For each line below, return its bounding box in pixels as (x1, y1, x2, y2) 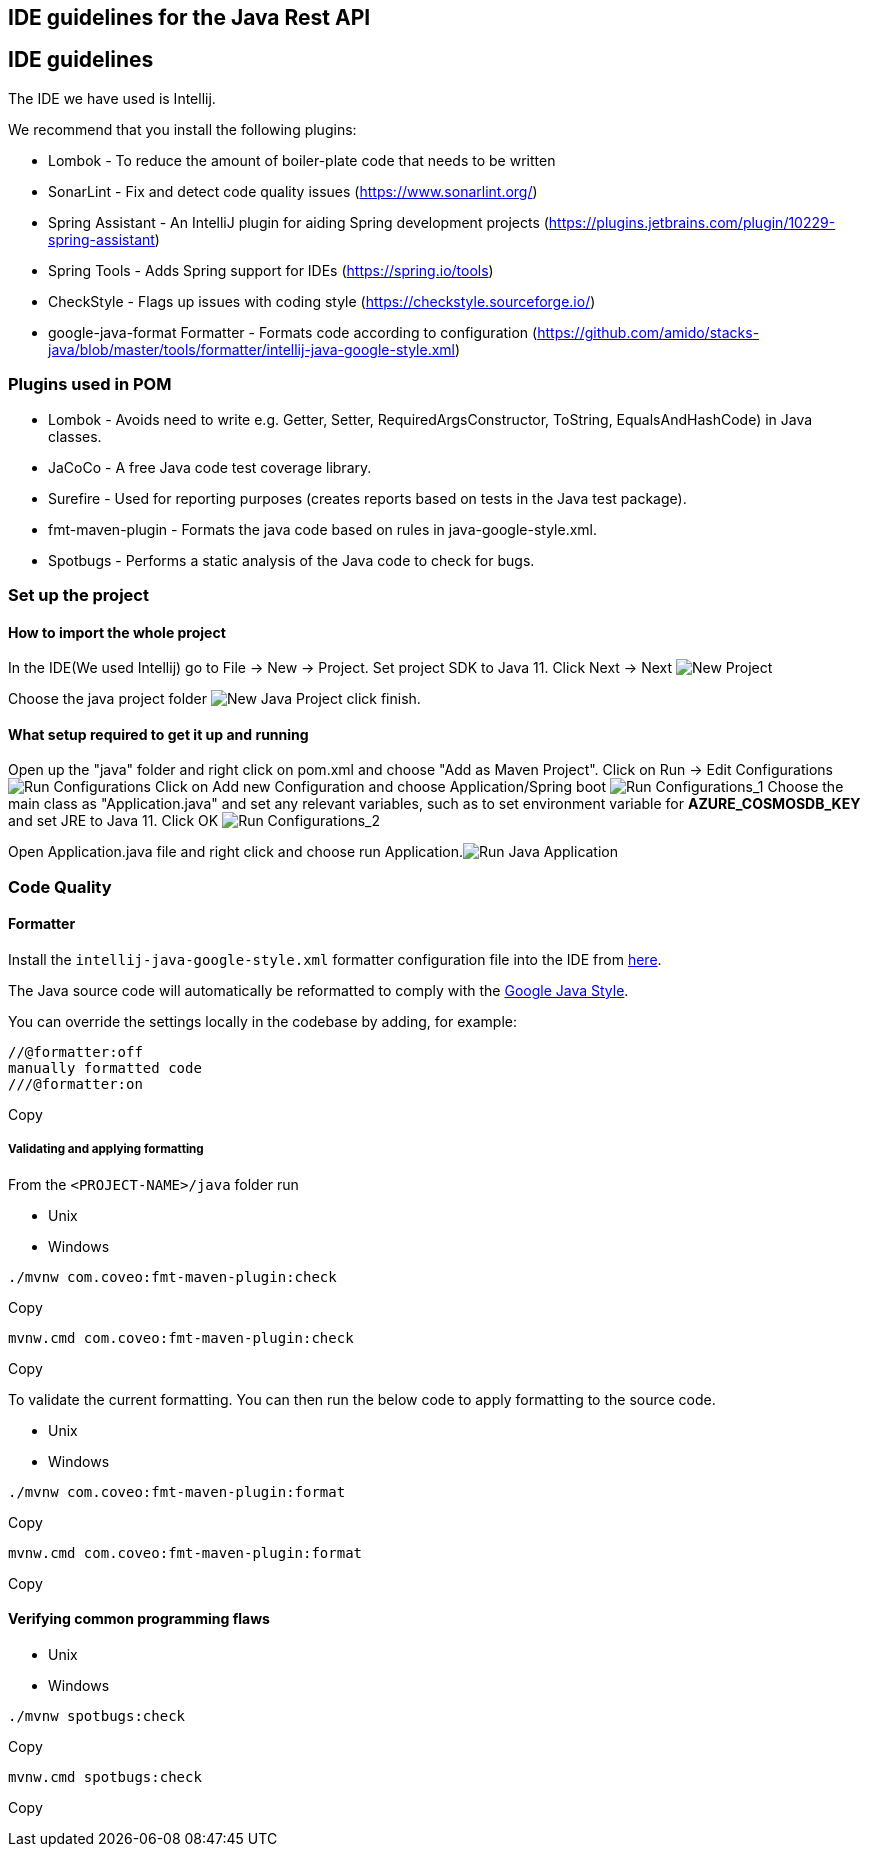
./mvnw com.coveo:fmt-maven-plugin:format (8, 1483, 346, 1500)
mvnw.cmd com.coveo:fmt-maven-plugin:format (8, 1544, 363, 1561)
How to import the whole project (8, 623, 226, 641)
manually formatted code (8, 1060, 202, 1076)
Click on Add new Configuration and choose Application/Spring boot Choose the (154, 778, 844, 796)
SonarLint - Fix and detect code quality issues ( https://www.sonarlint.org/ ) (48, 182, 538, 200)
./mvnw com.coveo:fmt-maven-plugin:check (8, 1268, 337, 1285)
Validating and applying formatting (8, 1142, 204, 1157)
